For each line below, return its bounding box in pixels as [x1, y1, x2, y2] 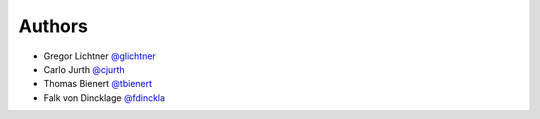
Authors [18, 15, 89, 37]
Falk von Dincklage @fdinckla [43, 91, 165, 104]
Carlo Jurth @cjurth [43, 63, 125, 75]
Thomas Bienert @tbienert [43, 78, 153, 90]
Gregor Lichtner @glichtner [43, 50, 157, 62]
